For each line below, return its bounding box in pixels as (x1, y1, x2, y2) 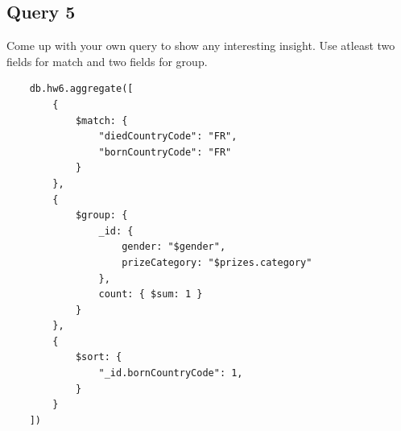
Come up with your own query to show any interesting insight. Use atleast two (6, 37, 395, 54)
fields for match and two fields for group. (6, 52, 208, 69)
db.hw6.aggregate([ (29, 83, 134, 95)
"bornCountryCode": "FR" (98, 146, 232, 158)
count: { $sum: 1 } (98, 288, 203, 300)
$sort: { (75, 351, 122, 363)
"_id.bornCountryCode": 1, (98, 367, 243, 379)
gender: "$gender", (122, 241, 226, 253)
